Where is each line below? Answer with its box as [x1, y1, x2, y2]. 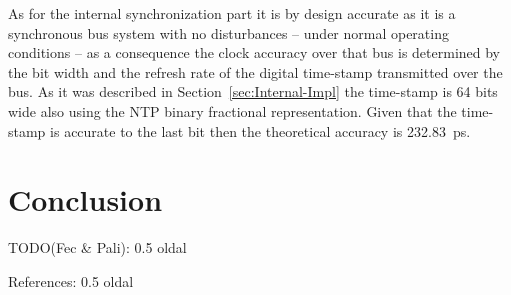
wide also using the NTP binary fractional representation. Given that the [8, 100, 457, 121]
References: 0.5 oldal [8, 270, 134, 291]
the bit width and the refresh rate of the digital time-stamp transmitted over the [8, 61, 503, 82]
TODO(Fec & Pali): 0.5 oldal [8, 237, 187, 258]
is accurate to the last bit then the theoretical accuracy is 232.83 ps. [50, 120, 471, 141]
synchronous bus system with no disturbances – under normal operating [8, 22, 449, 43]
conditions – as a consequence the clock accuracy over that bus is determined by [8, 42, 500, 63]
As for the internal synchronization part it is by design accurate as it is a [8, 3, 456, 23]
